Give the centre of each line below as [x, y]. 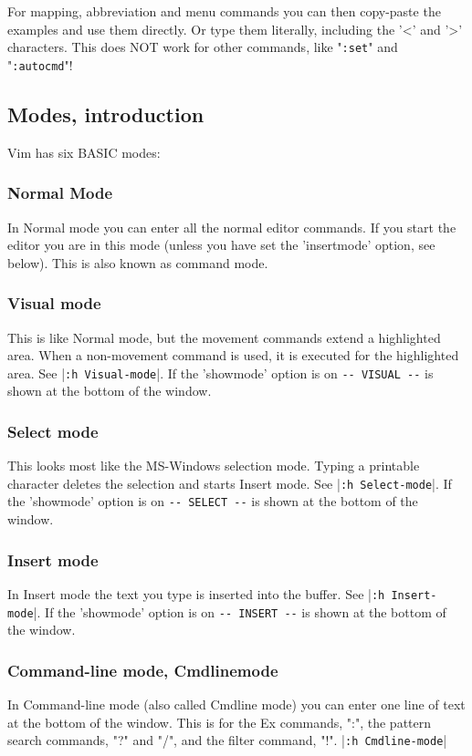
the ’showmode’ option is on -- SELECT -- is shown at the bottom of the [213, 501]
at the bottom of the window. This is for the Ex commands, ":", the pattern [220, 722]
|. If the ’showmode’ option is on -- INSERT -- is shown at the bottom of [240, 611]
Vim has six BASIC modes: [84, 152]
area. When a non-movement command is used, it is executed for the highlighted [233, 355]
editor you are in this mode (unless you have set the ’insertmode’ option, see [221, 245]
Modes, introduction [106, 114]
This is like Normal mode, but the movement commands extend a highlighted [224, 337]
